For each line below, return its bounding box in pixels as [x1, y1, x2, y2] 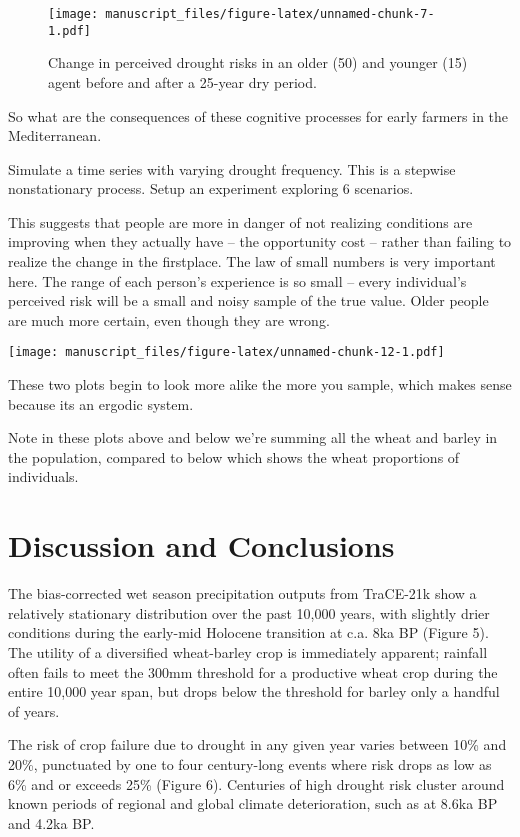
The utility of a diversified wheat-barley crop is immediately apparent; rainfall [8, 641, 488, 662]
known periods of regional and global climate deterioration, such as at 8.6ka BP [8, 793, 498, 814]
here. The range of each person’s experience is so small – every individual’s [8, 270, 467, 291]
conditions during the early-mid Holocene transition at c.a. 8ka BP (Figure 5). [8, 622, 489, 643]
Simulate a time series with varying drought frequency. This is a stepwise [8, 158, 456, 179]
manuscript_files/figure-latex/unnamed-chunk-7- [105, 7, 435, 21]
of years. [8, 700, 60, 721]
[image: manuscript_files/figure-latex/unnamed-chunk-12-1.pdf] [8, 345, 445, 360]
